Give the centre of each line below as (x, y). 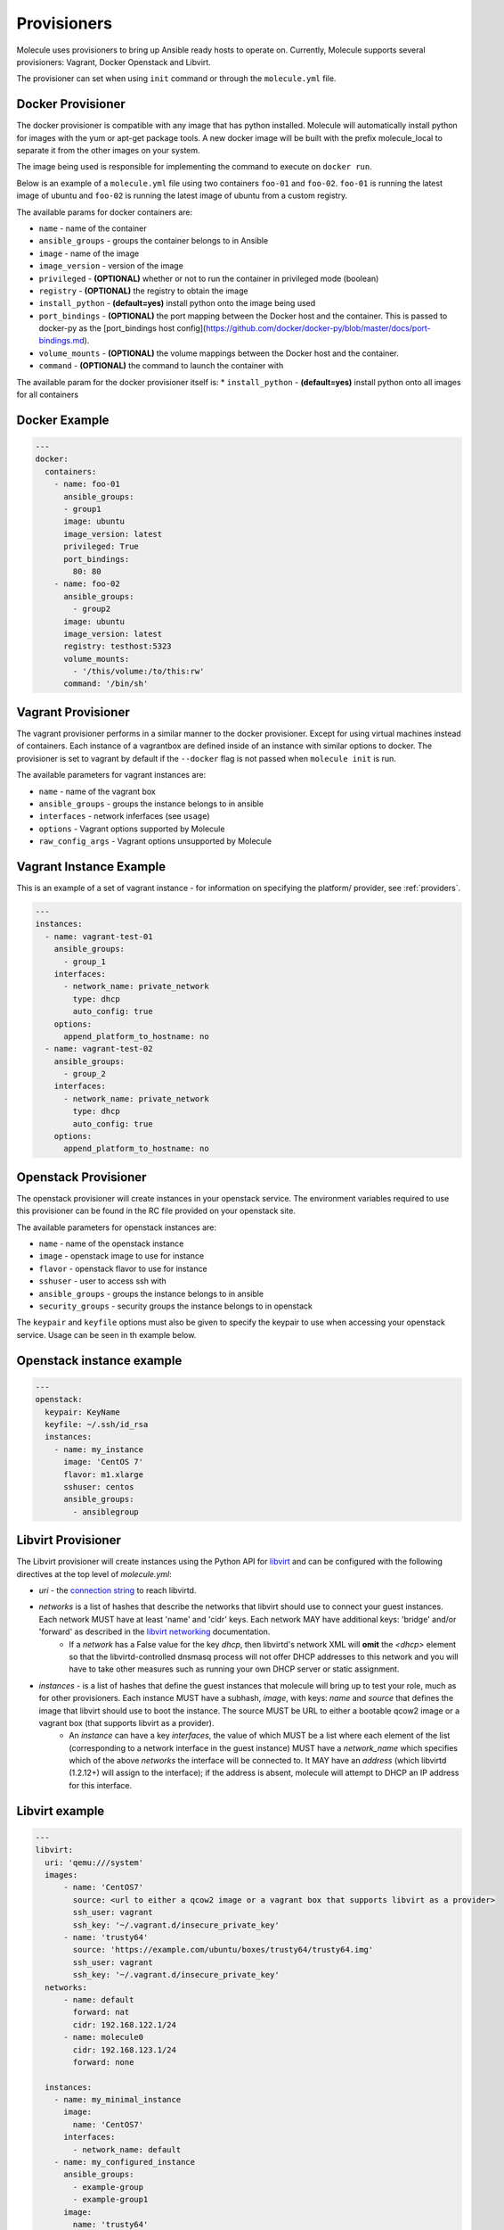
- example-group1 (110, 2200)
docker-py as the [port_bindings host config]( (122, 328)
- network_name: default (127, 2149)
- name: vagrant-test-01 (99, 936)
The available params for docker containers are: (105, 212)
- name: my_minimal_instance (118, 2100)
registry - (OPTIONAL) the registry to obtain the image (143, 291)
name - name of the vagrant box (97, 791)
